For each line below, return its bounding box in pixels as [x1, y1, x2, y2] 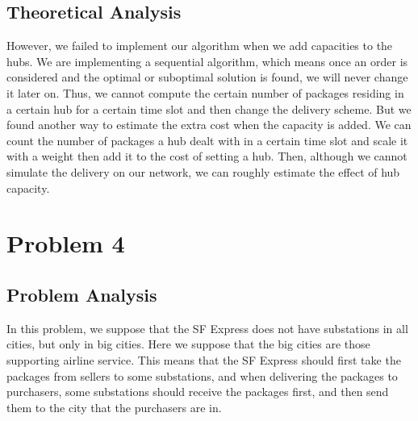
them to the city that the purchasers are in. [6, 398, 222, 415]
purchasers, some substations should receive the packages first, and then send [6, 383, 389, 400]
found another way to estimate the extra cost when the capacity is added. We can [6, 116, 412, 133]
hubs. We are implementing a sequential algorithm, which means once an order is [6, 52, 408, 69]
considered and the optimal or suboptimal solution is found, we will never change [6, 69, 408, 85]
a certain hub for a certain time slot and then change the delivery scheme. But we [6, 100, 412, 117]
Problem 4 [6, 227, 125, 260]
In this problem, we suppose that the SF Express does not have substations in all [6, 319, 408, 336]
